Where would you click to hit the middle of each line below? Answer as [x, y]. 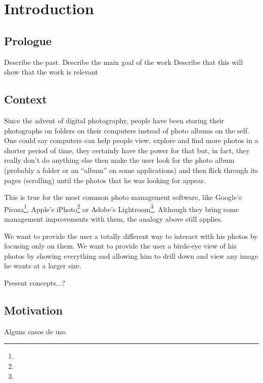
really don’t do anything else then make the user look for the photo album [119, 160]
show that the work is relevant [51, 72]
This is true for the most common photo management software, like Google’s [123, 197]
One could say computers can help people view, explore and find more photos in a [131, 140]
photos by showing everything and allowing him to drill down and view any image [131, 255]
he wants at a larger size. [43, 266]
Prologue [28, 40]
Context [26, 99]
